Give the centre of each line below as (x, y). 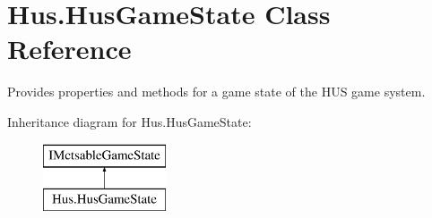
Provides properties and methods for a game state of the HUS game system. (216, 92)
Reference (69, 49)
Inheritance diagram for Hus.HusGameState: (130, 121)
